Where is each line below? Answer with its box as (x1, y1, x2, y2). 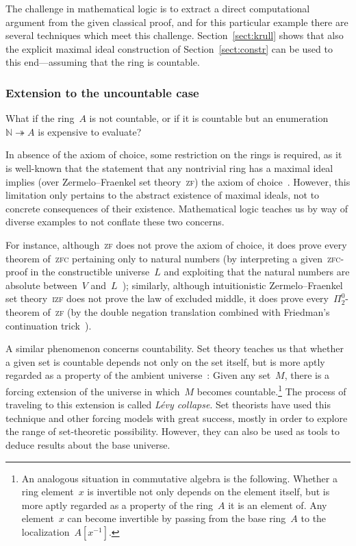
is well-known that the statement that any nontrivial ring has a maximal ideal (5, 160, 333, 175)
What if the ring (5, 111, 75, 125)
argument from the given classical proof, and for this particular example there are (5, 14, 348, 29)
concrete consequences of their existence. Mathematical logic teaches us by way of (5, 201, 348, 215)
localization (21, 524, 70, 538)
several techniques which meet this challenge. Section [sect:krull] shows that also (5, 28, 344, 42)
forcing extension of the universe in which (5, 384, 180, 398)
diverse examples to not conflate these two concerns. (5, 214, 225, 229)
